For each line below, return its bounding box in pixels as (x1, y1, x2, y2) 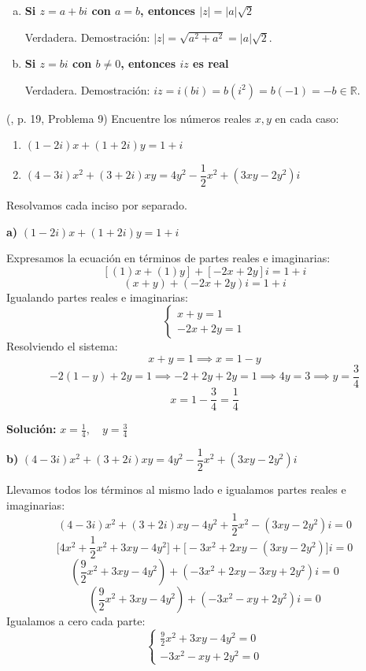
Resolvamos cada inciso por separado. (6, 197, 188, 213)
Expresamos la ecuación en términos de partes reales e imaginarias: (6, 250, 331, 266)
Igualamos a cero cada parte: (6, 613, 146, 629)
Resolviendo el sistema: (6, 338, 118, 354)
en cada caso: (275, 109, 339, 126)
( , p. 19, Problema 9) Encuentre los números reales (6, 109, 252, 126)
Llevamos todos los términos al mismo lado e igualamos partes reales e (6, 481, 346, 498)
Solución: (6, 421, 57, 437)
